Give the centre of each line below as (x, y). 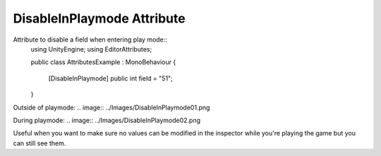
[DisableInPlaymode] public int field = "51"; (110, 78)
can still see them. (40, 143)
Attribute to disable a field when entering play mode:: (90, 40)
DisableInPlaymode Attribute (99, 18)
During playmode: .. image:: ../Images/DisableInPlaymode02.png (107, 120)
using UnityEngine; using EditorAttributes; (91, 49)
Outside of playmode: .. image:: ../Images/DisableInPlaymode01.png (111, 107)
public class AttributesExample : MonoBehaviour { (103, 62)
